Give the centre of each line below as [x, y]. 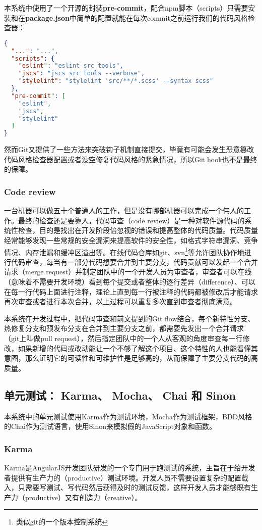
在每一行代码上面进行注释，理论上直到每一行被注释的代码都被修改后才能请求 [131, 291]
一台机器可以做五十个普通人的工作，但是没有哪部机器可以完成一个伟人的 [124, 210]
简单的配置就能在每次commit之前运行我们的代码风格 [162, 17]
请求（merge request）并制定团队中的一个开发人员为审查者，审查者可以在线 [128, 272]
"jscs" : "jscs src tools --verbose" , [82, 74]
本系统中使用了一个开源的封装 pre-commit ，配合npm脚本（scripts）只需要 [126, 8]
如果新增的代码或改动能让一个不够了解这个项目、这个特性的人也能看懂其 [138, 348]
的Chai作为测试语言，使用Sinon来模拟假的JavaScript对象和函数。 [110, 426]
